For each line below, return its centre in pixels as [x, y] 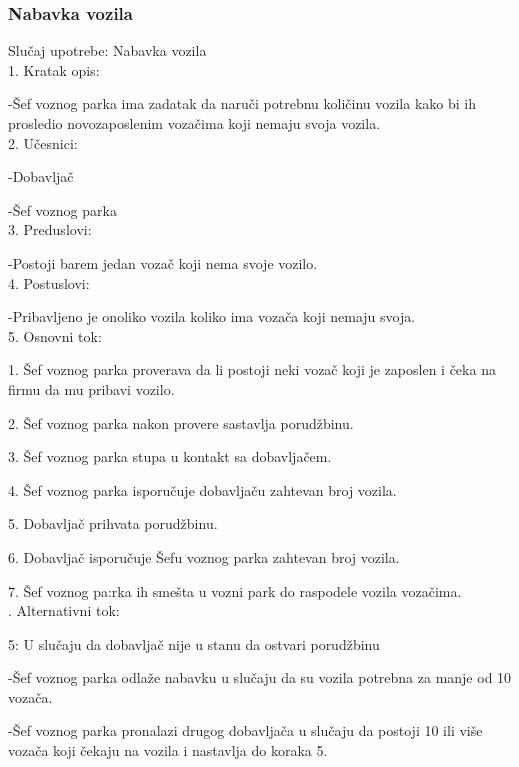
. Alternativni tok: [64, 610]
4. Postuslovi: [49, 282]
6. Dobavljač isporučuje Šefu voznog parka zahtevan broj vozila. [204, 556]
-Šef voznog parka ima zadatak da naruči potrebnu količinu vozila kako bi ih [242, 103]
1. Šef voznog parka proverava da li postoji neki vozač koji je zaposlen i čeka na [252, 369]
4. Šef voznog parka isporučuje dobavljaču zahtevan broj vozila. [202, 489]
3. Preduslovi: [50, 229]
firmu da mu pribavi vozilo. [91, 388]
